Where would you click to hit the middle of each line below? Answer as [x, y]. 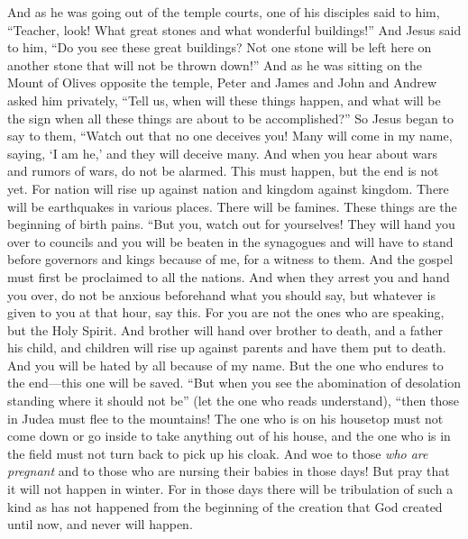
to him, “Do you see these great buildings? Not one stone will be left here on [220, 47]
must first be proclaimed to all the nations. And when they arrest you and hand [229, 276]
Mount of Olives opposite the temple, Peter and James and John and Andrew [222, 82]
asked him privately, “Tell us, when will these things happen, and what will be [224, 100]
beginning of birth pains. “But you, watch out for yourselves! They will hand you [231, 224]
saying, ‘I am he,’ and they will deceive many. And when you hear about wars [223, 153]
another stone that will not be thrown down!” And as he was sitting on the [215, 64]
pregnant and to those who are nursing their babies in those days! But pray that [229, 471]
